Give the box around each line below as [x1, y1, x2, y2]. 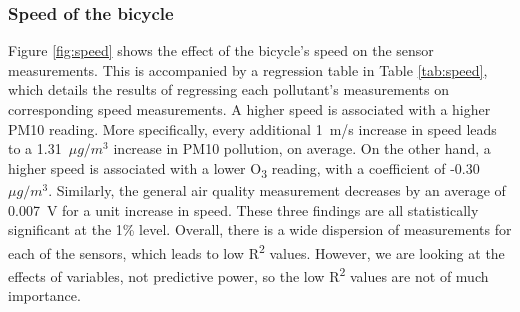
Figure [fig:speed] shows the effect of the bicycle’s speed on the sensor [8, 40, 434, 61]
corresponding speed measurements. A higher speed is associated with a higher [8, 99, 491, 119]
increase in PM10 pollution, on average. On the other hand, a [113, 138, 491, 159]
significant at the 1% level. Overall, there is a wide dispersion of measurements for [8, 219, 512, 240]
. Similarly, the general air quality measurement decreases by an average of [48, 179, 506, 200]
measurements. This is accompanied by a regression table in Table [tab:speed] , [8, 59, 488, 80]
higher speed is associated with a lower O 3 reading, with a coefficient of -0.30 [8, 157, 480, 181]
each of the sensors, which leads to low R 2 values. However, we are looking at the [8, 239, 505, 263]
